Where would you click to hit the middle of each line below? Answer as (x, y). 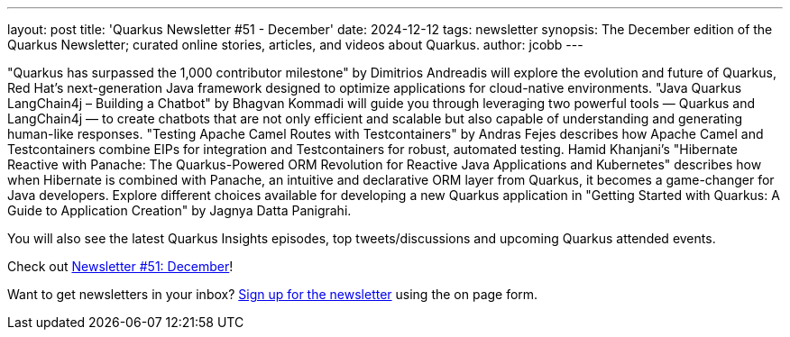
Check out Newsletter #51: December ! (120, 266)
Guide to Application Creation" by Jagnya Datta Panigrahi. (179, 210)
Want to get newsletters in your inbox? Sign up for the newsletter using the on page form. (273, 294)
